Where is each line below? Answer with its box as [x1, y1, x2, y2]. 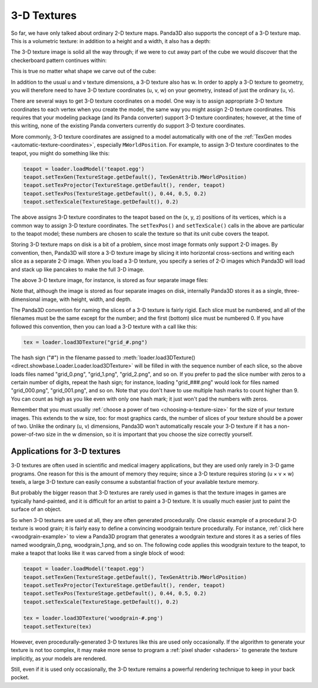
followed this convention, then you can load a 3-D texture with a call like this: [11, 323, 197, 330]
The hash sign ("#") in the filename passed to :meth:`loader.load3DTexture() [11, 354, 196, 361]
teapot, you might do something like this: [11, 149, 110, 156]
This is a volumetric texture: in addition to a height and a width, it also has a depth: [11, 37, 211, 44]
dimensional [11, 296, 41, 303]
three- [284, 287, 300, 294]
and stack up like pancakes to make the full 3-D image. [11, 266, 144, 273]
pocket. [11, 674, 29, 681]
